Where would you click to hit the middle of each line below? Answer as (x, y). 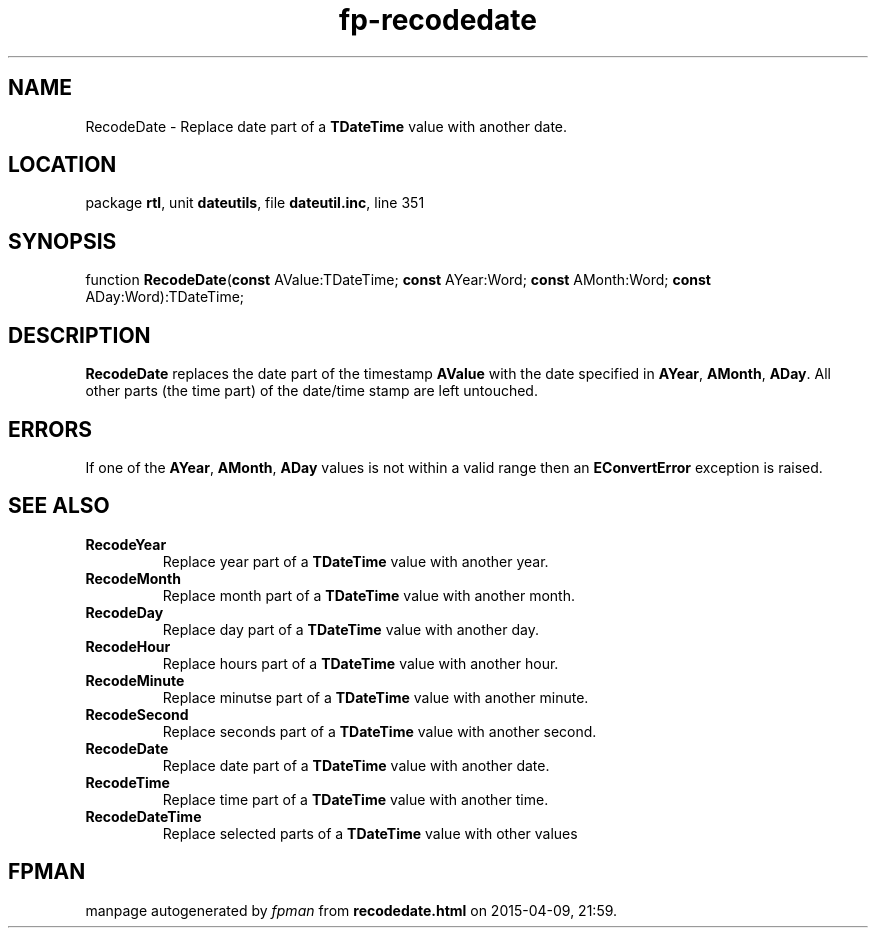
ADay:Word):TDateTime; (165, 297)
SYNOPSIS (62, 241)
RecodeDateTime (143, 816)
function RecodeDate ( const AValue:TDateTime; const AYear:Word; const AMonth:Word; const (398, 280)
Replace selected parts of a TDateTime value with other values (370, 833)
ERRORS (50, 429)
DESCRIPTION (79, 335)
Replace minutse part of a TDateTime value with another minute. (375, 697)
